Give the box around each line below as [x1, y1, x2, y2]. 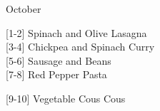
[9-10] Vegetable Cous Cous [6, 90, 126, 105]
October [6, 1, 41, 16]
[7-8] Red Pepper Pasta [6, 67, 107, 82]
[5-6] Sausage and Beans [6, 53, 111, 68]
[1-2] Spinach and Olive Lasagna [6, 25, 147, 40]
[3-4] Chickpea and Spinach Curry [6, 39, 155, 54]
